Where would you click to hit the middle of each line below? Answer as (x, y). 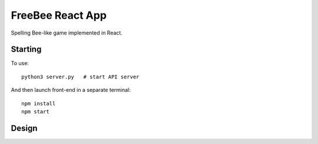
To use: (20, 63)
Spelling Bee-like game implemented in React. (67, 33)
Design (24, 128)
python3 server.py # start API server (80, 77)
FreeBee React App (59, 15)
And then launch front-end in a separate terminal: (71, 90)
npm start (35, 112)
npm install (39, 103)
